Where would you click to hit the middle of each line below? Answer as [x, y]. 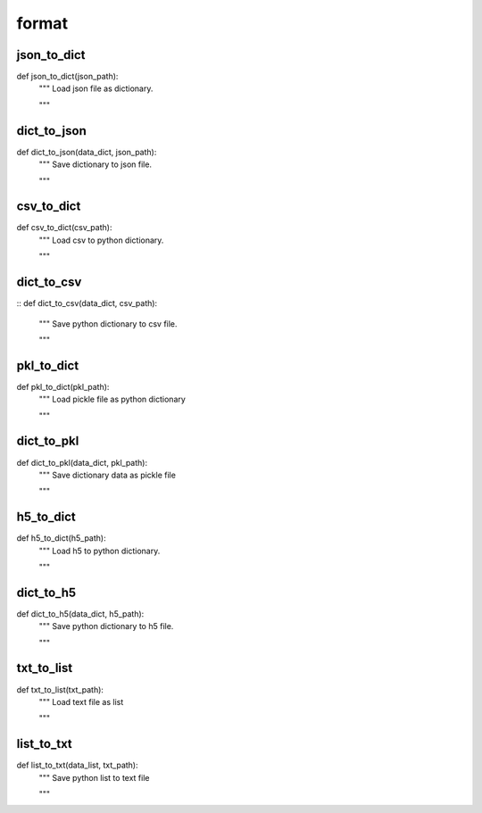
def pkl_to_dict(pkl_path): [63, 386]
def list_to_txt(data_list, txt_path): [77, 765]
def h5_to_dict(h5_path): [61, 538]
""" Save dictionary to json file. [95, 164]
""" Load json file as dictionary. [96, 88]
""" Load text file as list [81, 701]
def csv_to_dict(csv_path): [64, 228]
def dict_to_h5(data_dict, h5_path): [80, 614]
